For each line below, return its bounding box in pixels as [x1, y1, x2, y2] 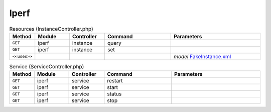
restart [107, 77, 123, 84]
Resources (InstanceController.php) [9, 25, 94, 32]
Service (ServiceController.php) [9, 63, 84, 70]
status [107, 90, 122, 97]
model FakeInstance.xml [173, 53, 231, 60]
